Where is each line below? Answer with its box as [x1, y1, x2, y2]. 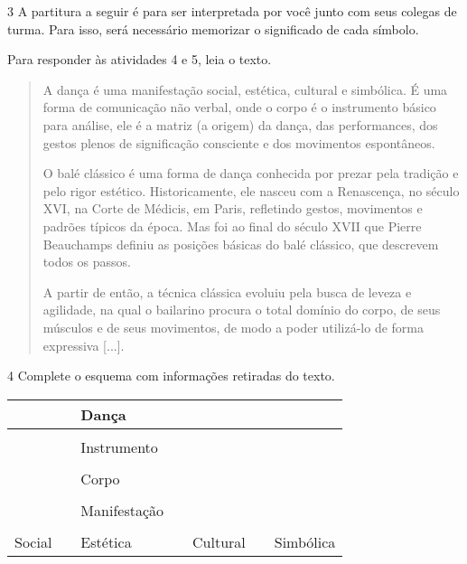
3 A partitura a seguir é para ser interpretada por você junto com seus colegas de [7, 2, 457, 20]
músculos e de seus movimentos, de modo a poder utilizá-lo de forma [42, 317, 424, 336]
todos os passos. [42, 252, 131, 271]
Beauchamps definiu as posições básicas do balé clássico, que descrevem [42, 234, 439, 253]
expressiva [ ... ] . [42, 335, 125, 354]
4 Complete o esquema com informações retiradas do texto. [7, 366, 335, 385]
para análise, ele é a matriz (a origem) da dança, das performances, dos [42, 115, 438, 134]
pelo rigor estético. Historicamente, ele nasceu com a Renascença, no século [42, 181, 460, 200]
